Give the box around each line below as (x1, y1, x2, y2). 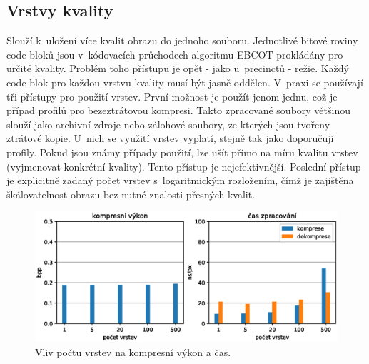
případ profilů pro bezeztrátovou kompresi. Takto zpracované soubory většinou (6, 103, 350, 118)
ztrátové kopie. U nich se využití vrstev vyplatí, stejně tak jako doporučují (6, 131, 334, 146)
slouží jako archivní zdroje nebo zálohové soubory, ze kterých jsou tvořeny (6, 116, 330, 131)
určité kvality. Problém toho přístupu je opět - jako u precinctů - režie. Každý (6, 61, 349, 76)
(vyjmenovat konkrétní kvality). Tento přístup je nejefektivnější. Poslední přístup (6, 158, 361, 173)
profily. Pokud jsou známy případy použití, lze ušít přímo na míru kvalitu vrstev (6, 144, 358, 159)
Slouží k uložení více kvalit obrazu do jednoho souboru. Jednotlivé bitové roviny (6, 33, 358, 48)
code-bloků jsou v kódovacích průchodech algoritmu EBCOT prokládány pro (6, 46, 343, 61)
